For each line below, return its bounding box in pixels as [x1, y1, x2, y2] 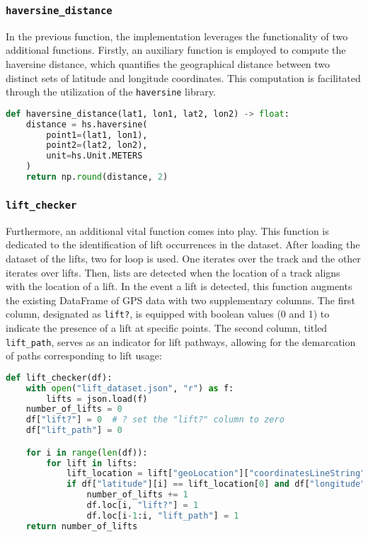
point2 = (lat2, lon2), [46, 140, 148, 151]
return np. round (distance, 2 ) [25, 172, 168, 183]
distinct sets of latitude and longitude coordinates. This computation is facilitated [6, 70, 361, 85]
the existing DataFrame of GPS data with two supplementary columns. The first [6, 292, 355, 307]
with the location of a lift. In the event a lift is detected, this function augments [6, 279, 352, 294]
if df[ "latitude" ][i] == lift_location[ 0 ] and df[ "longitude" [66, 479, 366, 490]
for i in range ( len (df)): [25, 447, 148, 458]
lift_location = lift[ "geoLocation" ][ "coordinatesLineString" [66, 468, 366, 479]
